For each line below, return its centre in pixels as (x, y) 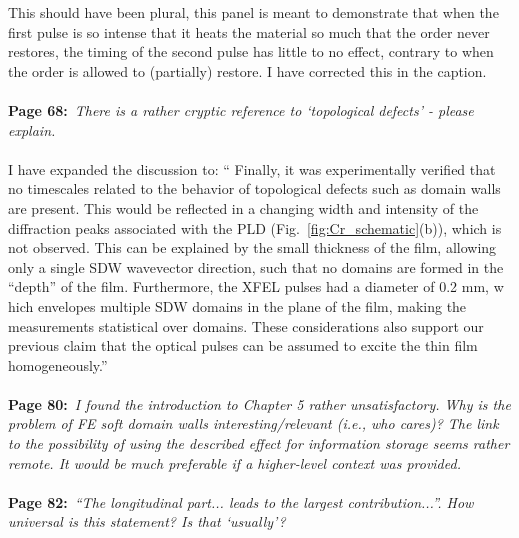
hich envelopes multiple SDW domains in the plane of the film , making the (237, 305)
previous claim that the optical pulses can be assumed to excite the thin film (243, 345)
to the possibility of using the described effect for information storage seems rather (259, 443)
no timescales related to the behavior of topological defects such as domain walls (254, 188)
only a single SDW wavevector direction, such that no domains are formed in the (256, 266)
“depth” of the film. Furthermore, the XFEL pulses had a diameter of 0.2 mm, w (256, 286)
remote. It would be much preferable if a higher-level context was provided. (234, 462)
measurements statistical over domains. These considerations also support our (246, 325)
